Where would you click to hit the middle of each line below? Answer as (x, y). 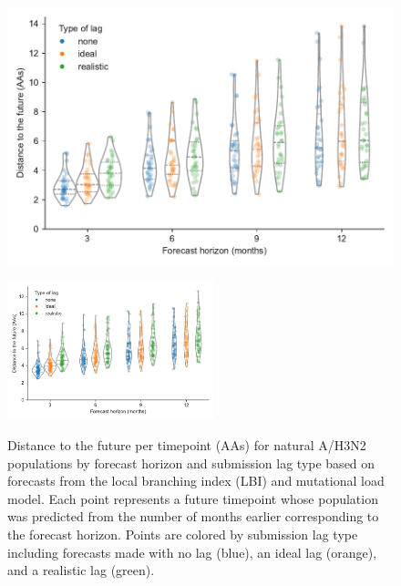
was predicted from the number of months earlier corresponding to (193, 516)
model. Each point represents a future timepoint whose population (193, 498)
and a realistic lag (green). (81, 570)
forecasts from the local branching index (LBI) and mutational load (196, 481)
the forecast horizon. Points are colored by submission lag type (183, 534)
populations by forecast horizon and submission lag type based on (191, 463)
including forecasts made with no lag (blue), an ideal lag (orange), (192, 552)
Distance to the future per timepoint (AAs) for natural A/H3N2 (187, 445)
